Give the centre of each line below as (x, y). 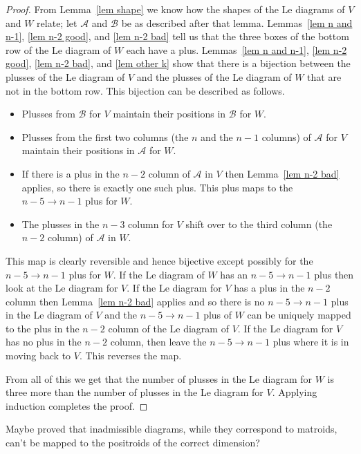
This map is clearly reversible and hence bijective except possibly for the (159, 260)
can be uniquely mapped (299, 315)
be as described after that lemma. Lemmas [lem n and (237, 22)
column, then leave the (158, 342)
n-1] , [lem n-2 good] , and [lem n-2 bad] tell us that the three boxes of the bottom (177, 36)
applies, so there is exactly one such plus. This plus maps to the (157, 187)
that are (324, 76)
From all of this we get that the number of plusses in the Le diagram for (159, 378)
